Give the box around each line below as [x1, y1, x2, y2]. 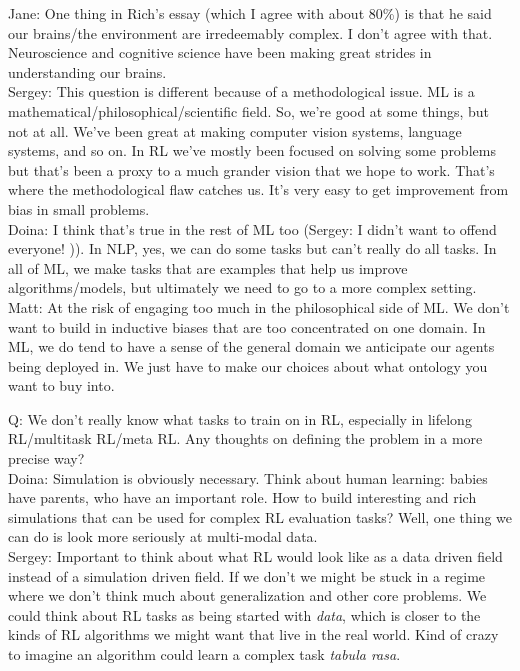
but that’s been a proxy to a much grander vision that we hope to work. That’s [8, 159, 495, 180]
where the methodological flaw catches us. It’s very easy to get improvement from [8, 179, 509, 200]
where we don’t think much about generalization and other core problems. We [8, 585, 487, 606]
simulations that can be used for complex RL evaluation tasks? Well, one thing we [8, 506, 513, 527]
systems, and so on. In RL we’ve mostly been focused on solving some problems [8, 140, 496, 161]
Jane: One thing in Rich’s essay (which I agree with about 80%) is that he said [8, 3, 492, 23]
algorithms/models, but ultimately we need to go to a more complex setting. [8, 277, 477, 298]
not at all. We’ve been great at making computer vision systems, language [8, 120, 462, 141]
